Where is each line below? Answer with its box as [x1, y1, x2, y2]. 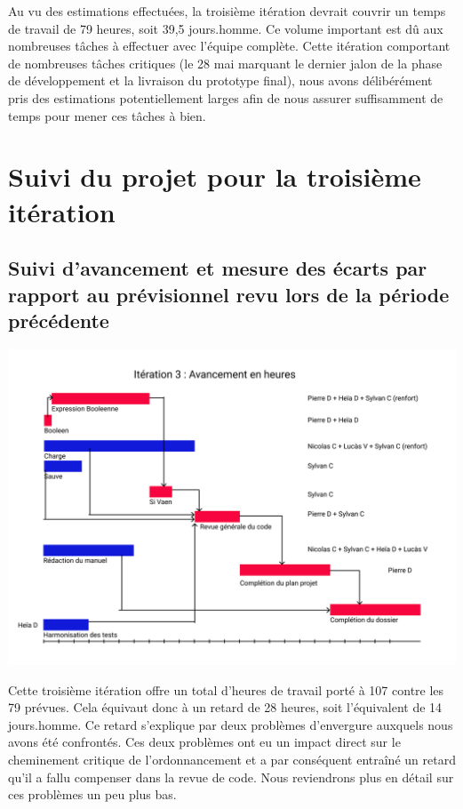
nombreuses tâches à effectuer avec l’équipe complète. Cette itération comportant [8, 36, 451, 55]
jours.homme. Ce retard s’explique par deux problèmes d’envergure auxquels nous [8, 715, 453, 733]
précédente [8, 306, 109, 333]
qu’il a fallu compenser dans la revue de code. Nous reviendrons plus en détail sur [8, 767, 454, 786]
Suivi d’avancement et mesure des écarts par [8, 254, 427, 282]
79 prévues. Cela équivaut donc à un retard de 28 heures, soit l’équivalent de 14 [8, 698, 443, 717]
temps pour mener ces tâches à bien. [8, 106, 206, 124]
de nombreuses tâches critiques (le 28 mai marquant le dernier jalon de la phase [8, 53, 443, 72]
